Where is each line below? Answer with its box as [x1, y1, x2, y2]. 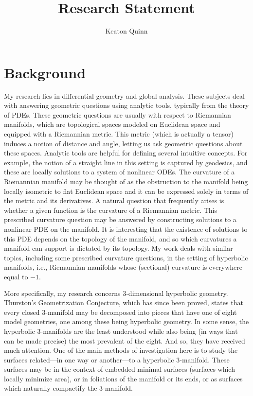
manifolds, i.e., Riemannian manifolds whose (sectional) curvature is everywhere [4, 262, 242, 272]
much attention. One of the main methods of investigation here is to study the [4, 345, 238, 355]
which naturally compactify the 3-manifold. [4, 383, 133, 393]
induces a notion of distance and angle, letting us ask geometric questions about [4, 138, 243, 148]
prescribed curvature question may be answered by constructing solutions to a [4, 214, 236, 224]
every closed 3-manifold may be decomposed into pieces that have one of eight [4, 307, 237, 317]
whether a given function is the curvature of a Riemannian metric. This [4, 205, 217, 215]
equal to [4, 271, 28, 281]
